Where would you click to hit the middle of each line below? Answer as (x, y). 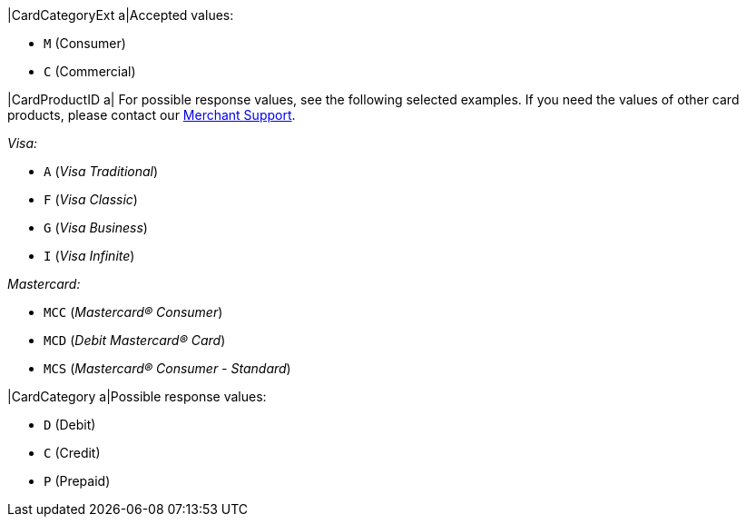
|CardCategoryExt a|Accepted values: (121, 15)
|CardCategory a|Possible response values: (137, 396)
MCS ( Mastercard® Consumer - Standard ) (167, 368)
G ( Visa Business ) (96, 227)
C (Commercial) (90, 71)
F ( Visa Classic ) (91, 199)
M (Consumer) (85, 43)
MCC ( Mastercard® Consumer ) (133, 312)
